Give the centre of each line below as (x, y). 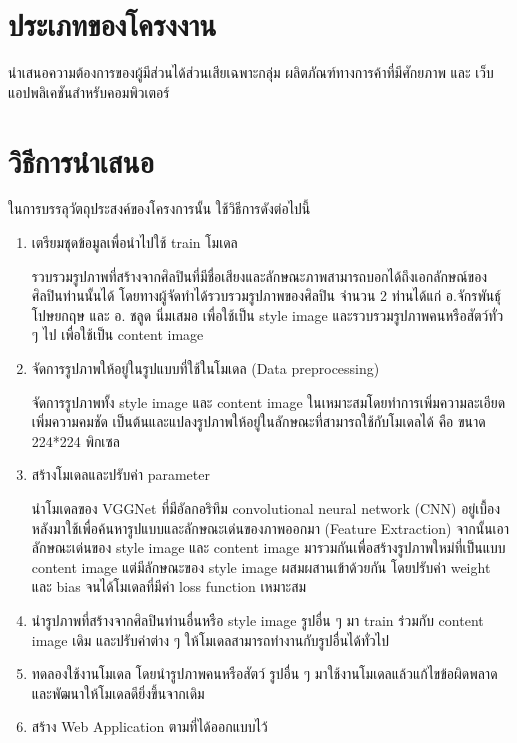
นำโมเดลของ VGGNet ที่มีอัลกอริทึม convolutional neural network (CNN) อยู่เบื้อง (266, 507)
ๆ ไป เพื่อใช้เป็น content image (117, 334)
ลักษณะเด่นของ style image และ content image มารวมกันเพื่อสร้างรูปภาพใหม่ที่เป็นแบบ (268, 547)
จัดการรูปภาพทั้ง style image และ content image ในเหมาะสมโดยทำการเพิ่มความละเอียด (268, 401)
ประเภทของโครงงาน (112, 24)
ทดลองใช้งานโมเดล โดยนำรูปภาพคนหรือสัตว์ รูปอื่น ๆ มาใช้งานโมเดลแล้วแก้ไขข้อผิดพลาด (264, 673)
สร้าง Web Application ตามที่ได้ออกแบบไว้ (149, 726)
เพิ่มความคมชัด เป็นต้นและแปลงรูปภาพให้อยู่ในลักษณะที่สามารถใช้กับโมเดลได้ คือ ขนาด (258, 421)
